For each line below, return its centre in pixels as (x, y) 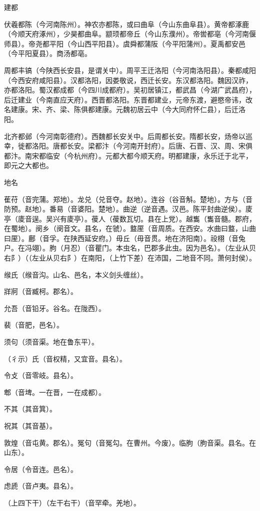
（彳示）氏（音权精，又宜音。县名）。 (65, 358)
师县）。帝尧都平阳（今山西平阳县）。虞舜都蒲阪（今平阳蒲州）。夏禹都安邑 (125, 43)
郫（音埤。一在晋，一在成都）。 (55, 392)
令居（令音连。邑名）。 (41, 469)
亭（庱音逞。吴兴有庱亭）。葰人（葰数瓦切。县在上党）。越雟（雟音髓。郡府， (130, 218)
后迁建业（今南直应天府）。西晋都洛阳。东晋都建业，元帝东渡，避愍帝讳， (125, 99)
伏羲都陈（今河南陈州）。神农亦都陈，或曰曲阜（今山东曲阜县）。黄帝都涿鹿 (126, 24)
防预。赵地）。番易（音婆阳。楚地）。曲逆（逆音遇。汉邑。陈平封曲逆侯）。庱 (128, 209)
